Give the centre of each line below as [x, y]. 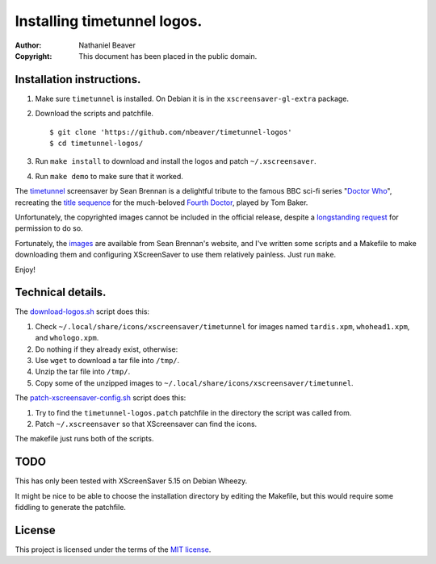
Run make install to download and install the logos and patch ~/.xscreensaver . [176, 161]
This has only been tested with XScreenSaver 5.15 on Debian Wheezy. [131, 481]
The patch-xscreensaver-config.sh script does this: [101, 398]
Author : [28, 45]
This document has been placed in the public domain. [168, 56]
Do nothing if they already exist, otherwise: [107, 349]
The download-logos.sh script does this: [82, 311]
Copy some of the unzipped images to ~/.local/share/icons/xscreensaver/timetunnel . [195, 382]
